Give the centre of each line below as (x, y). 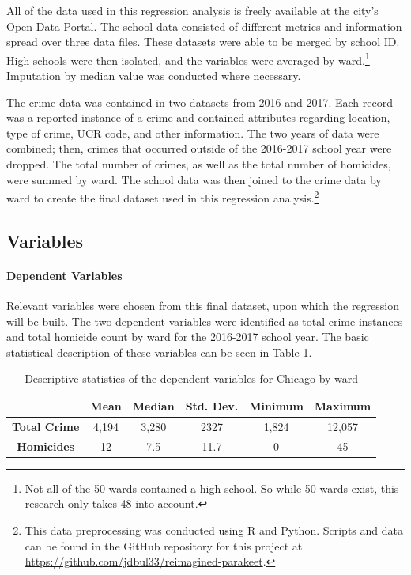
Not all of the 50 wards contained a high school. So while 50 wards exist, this (212, 488)
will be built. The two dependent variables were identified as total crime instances (205, 321)
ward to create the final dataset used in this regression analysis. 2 (163, 197)
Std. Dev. (212, 405)
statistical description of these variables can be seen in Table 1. (159, 352)
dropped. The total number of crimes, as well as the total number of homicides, (199, 164)
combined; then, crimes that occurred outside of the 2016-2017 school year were (199, 148)
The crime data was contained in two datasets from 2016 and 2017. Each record (200, 102)
